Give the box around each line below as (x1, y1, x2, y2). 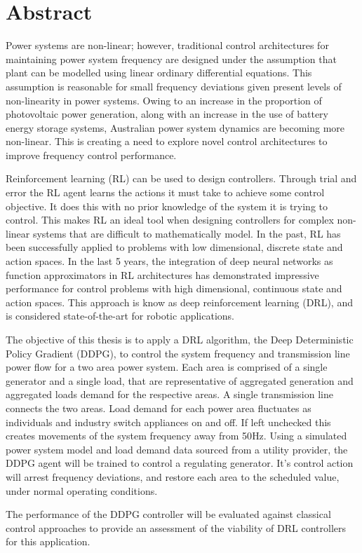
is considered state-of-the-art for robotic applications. (6, 308, 234, 323)
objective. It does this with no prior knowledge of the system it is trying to (6, 198, 328, 213)
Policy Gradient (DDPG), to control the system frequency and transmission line (6, 346, 350, 360)
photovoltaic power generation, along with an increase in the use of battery (6, 107, 328, 121)
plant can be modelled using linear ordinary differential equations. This (6, 65, 312, 80)
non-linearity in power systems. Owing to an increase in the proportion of (6, 93, 322, 107)
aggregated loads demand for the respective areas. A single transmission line (6, 387, 333, 402)
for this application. (6, 534, 90, 549)
